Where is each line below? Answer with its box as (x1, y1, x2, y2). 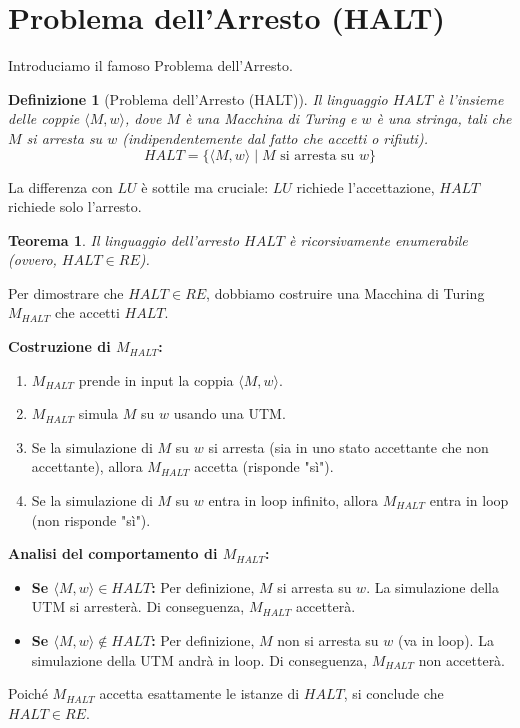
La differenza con (8, 176, 113, 197)
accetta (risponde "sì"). (194, 456, 334, 477)
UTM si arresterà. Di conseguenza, (31, 596, 245, 617)
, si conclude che (343, 683, 444, 704)
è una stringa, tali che (376, 108, 512, 129)
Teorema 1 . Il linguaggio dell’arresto (8, 229, 240, 250)
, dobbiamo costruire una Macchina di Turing (206, 282, 485, 303)
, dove (125, 108, 162, 129)
